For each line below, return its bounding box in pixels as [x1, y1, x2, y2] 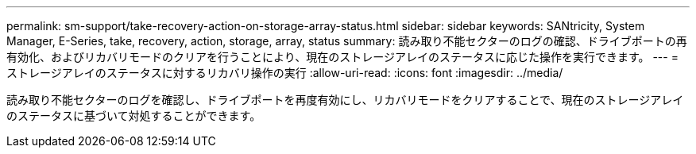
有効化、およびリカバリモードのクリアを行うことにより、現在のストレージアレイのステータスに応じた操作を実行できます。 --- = [6, 50, 679, 64]
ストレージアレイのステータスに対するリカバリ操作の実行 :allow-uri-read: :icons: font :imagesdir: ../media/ [6, 66, 563, 79]
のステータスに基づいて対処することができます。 [6, 109, 261, 122]
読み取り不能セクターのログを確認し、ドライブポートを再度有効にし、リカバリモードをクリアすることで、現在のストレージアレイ [6, 93, 684, 106]
